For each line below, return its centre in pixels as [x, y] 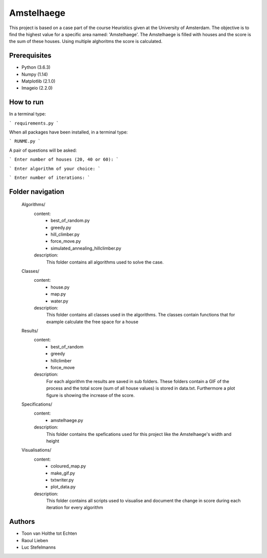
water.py [60, 301]
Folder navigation [37, 192]
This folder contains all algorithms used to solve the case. [105, 262]
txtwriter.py [62, 480]
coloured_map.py [68, 466]
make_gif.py [63, 473]
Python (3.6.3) [36, 67]
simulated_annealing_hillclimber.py [86, 248]
